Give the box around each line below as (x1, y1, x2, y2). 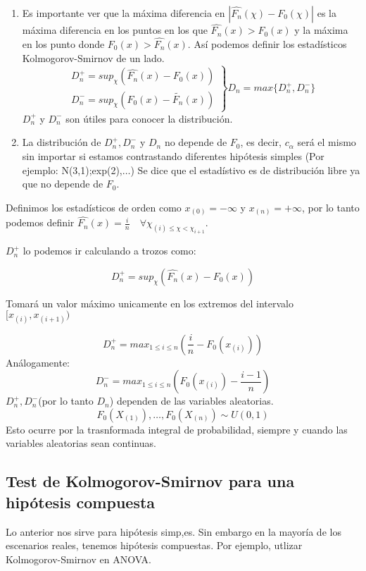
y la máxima (294, 23, 348, 37)
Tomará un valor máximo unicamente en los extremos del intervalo (6, 295, 294, 310)
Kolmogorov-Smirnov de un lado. (22, 50, 165, 65)
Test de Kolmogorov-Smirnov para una (6, 470, 295, 492)
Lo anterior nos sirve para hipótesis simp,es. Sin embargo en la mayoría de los (6, 524, 341, 539)
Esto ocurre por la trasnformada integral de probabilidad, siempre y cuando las (6, 422, 348, 436)
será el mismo (297, 135, 356, 149)
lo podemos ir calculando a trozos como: (23, 243, 196, 258)
